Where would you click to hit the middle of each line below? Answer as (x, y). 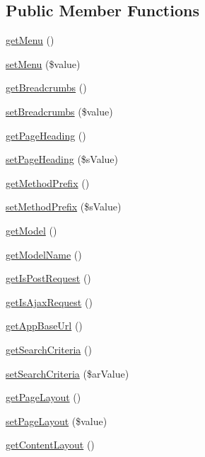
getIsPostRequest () (48, 278)
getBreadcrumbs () (46, 88)
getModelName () (44, 254)
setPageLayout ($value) (57, 421)
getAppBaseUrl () (44, 326)
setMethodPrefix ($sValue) (64, 207)
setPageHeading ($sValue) (62, 159)
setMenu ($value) (43, 63)
